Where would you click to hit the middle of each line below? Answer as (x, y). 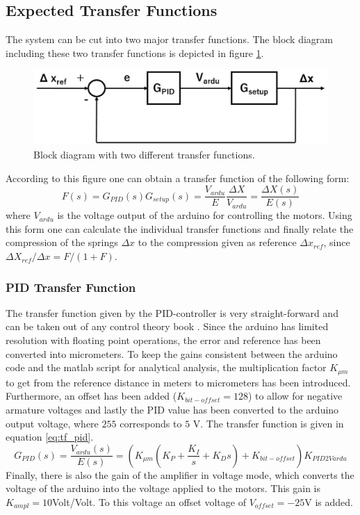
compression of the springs (62, 242)
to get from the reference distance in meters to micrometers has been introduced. (178, 382)
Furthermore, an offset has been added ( (91, 396)
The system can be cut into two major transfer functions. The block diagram (170, 39)
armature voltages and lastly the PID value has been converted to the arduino (172, 409)
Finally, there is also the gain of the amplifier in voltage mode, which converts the (180, 474)
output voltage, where (52, 423)
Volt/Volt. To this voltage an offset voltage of (149, 501)
